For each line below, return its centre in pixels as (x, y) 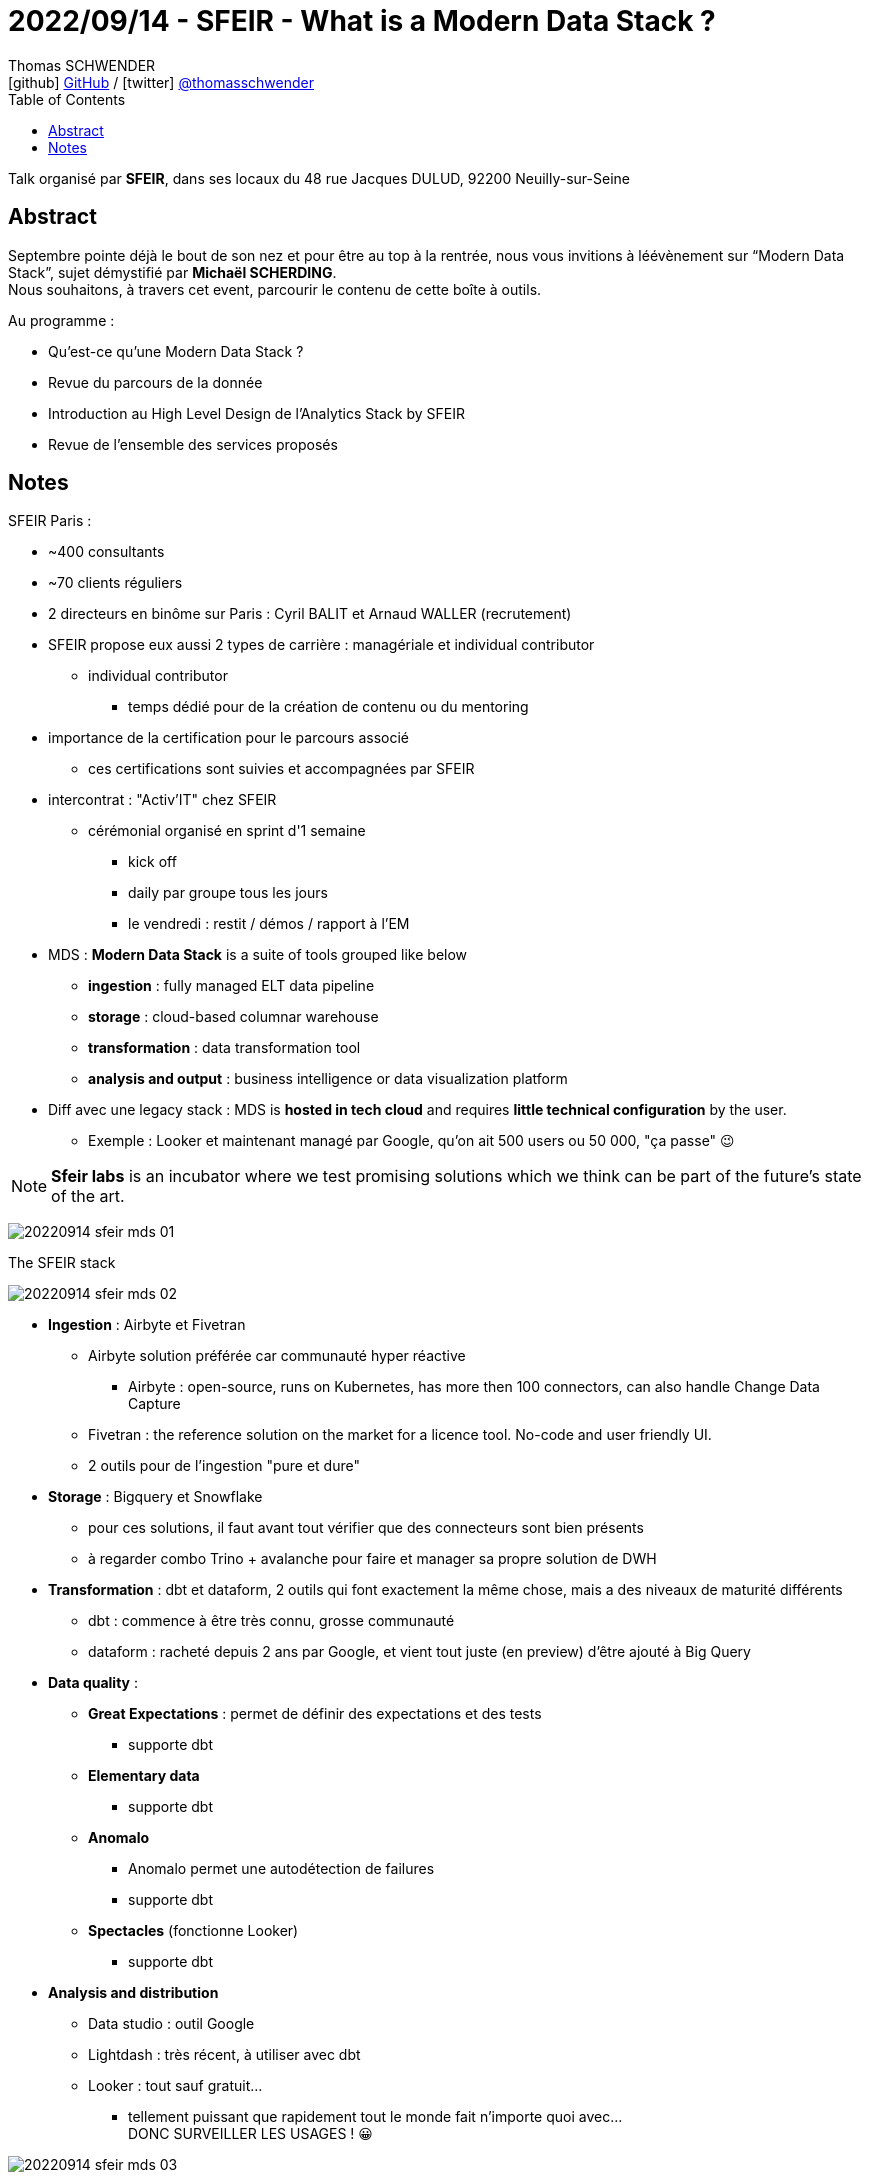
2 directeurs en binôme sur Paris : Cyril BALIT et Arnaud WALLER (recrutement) (310, 614)
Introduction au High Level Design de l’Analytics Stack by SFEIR (256, 413)
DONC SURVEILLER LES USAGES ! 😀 (250, 2134)
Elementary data (144, 1776)
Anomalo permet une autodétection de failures (281, 1869)
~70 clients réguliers (115, 583)
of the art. (88, 1196)
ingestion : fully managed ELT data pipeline (231, 986)
